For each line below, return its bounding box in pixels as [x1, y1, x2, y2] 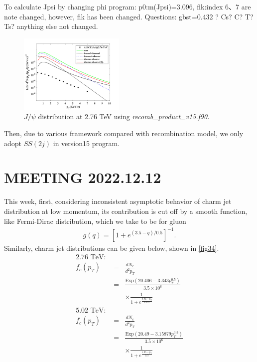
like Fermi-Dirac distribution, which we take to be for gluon [4, 215, 186, 226]
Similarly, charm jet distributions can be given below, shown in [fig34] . [4, 242, 219, 253]
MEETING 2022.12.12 [4, 167, 161, 187]
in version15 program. [53, 138, 120, 148]
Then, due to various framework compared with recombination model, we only [4, 128, 244, 139]
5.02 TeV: [76, 307, 106, 315]
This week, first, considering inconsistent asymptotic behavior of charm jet [4, 196, 232, 206]
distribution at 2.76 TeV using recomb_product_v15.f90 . [38, 111, 210, 122]
